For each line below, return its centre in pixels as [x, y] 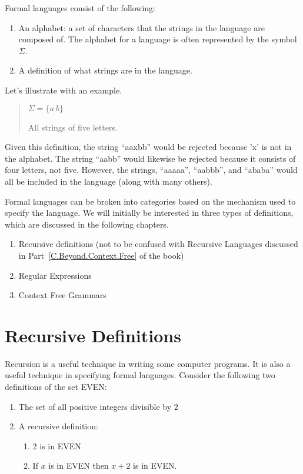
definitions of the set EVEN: [56, 386]
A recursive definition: [58, 426]
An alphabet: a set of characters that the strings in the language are [141, 27]
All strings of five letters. [73, 127]
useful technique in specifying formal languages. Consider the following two [140, 375]
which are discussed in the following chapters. [87, 224]
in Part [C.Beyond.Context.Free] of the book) [101, 255]
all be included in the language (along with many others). [109, 181]
